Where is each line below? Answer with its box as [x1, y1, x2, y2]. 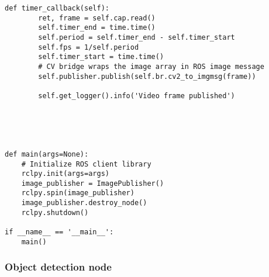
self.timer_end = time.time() [38, 23, 156, 32]
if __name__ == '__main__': [5, 228, 114, 237]
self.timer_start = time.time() [38, 53, 164, 61]
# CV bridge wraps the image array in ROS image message [38, 62, 264, 71]
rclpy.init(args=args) [21, 169, 109, 178]
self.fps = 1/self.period [38, 43, 139, 51]
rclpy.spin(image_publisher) [21, 189, 134, 198]
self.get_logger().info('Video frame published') [38, 91, 235, 100]
